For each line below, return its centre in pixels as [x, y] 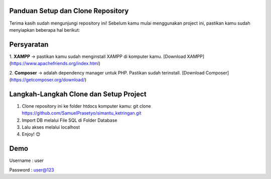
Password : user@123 [32, 170]
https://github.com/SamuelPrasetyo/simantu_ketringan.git [82, 113]
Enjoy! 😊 [31, 134]
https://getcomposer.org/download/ [48, 79]
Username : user [27, 160]
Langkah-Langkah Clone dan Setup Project [78, 94]
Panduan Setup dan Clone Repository [69, 11]
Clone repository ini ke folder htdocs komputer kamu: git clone [86, 106]
